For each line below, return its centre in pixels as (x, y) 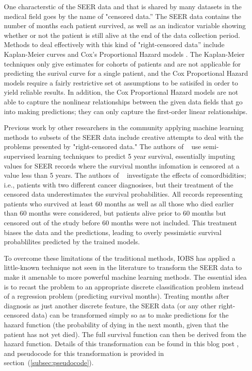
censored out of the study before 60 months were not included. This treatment (120, 223)
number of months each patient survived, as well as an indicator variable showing (125, 25)
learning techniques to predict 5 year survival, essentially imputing (136, 156)
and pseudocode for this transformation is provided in (84, 353)
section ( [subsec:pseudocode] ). (49, 363)
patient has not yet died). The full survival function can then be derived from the (125, 334)
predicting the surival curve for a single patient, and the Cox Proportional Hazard (126, 73)
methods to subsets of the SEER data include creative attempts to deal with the (124, 137)
